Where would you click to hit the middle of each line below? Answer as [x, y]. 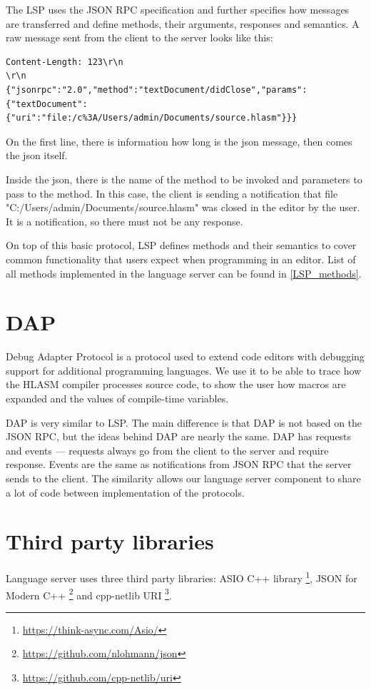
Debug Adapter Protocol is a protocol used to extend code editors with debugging [185, 356]
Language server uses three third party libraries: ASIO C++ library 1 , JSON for [182, 577]
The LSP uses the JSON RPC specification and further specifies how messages [178, 9]
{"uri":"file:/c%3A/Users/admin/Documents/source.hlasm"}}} [152, 118]
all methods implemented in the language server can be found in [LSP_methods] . [184, 273]
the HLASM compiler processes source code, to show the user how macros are [176, 384]
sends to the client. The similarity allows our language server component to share [183, 478]
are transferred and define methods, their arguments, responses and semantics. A [183, 23]
